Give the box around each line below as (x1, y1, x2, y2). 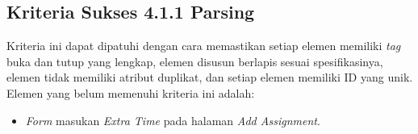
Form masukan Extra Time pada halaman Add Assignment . (25, 111, 320, 128)
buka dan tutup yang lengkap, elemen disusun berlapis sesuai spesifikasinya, (6, 52, 383, 69)
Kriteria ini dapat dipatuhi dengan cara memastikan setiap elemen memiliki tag (6, 37, 401, 54)
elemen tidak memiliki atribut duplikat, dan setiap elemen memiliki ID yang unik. (6, 69, 413, 86)
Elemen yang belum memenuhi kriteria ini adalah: (6, 84, 255, 101)
